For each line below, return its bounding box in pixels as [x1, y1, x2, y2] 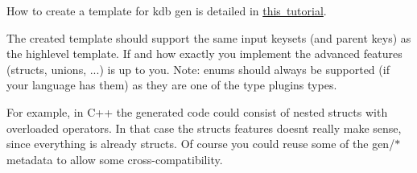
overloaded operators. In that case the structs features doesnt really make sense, [6, 119, 402, 136]
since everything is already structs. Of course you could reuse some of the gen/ [6, 135, 395, 152]
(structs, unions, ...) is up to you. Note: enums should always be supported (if [6, 60, 390, 77]
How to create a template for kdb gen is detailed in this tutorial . [6, 2, 327, 19]
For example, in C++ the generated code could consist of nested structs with [6, 103, 388, 120]
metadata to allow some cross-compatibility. [6, 150, 223, 167]
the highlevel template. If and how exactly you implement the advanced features [6, 45, 403, 62]
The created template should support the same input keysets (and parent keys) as [6, 29, 411, 46]
